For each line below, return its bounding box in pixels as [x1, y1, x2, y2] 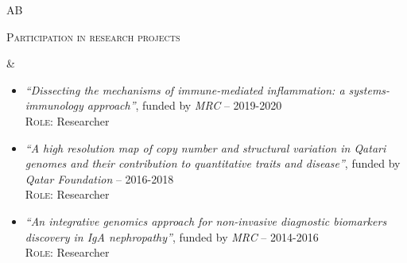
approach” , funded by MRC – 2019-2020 [87, 97, 282, 114]
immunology [25, 97, 83, 114]
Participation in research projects [6, 28, 180, 44]
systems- [348, 81, 390, 98]
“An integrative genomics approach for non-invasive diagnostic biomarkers [25, 212, 387, 229]
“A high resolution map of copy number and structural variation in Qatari [25, 139, 386, 156]
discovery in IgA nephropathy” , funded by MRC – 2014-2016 [25, 228, 319, 245]
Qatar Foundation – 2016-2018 [25, 170, 174, 187]
